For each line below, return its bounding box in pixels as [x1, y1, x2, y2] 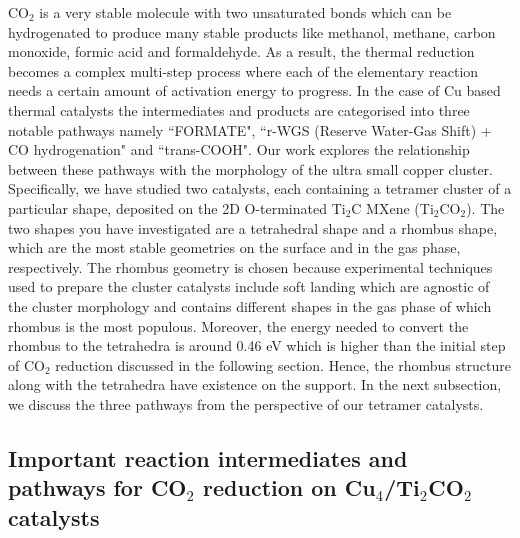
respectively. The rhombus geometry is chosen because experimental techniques [8, 256, 493, 277]
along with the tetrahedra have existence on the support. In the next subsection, [8, 374, 502, 395]
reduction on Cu [203, 472, 376, 503]
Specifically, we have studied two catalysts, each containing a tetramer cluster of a [8, 178, 512, 199]
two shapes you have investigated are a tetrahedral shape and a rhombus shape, [8, 217, 498, 238]
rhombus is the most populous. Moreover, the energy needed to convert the [8, 315, 469, 336]
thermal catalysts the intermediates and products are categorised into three [8, 99, 470, 120]
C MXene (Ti [351, 197, 434, 218]
